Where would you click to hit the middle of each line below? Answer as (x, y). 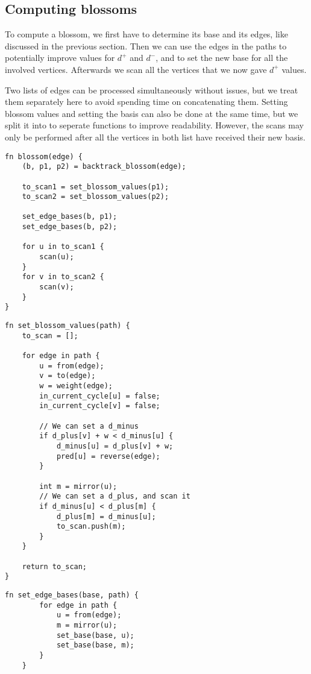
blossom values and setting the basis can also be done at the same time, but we (152, 113)
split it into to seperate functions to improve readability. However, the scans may (154, 125)
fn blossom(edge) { (44, 156)
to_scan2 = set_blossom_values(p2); (96, 197)
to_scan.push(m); (91, 527)
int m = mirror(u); (78, 486)
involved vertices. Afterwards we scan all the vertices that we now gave (136, 69)
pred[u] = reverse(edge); (108, 456)
